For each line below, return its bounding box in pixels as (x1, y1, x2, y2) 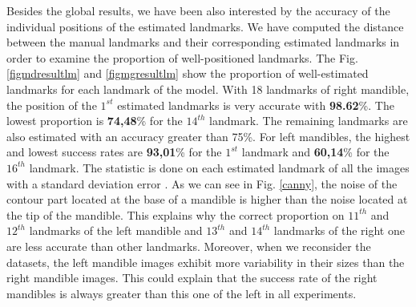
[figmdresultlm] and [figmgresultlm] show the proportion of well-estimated (6, 65, 369, 82)
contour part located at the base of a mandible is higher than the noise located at (6, 191, 408, 208)
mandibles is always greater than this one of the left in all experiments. (6, 285, 357, 301)
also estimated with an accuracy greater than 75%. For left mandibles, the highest (6, 127, 410, 144)
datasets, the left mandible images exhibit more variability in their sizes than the (6, 253, 405, 270)
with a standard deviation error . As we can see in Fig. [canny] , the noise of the (6, 175, 398, 192)
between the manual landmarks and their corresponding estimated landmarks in (6, 34, 400, 50)
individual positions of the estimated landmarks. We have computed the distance (6, 18, 404, 34)
